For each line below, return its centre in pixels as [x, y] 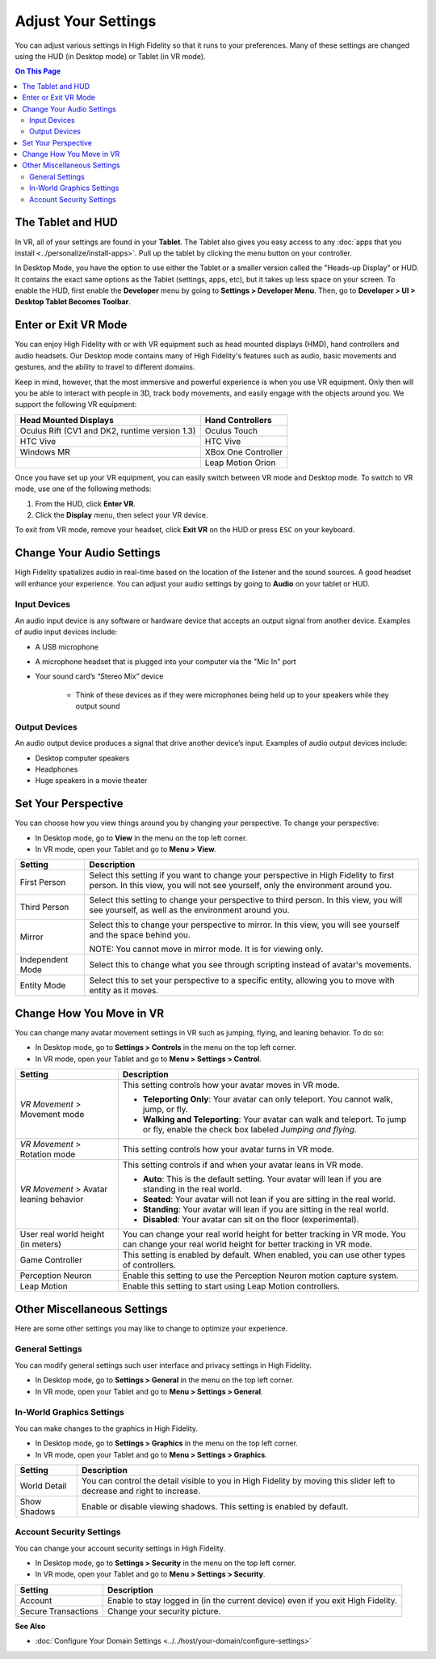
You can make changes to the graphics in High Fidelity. [106, 1428]
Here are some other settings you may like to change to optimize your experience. [151, 1328]
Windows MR [45, 451]
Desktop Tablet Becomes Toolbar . [73, 302]
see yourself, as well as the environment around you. [189, 910]
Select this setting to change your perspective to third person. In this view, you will [246, 900]
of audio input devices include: [66, 632]
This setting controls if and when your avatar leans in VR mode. [243, 1165]
